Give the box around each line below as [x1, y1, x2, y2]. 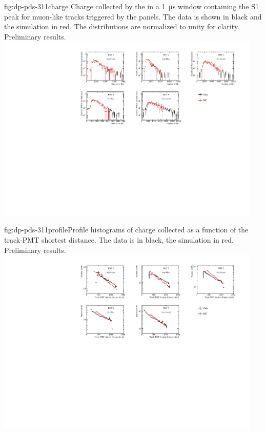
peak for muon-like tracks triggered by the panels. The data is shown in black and [4, 11, 262, 22]
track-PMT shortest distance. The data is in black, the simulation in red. [4, 234, 234, 245]
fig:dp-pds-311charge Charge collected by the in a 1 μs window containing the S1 [4, 1, 259, 11]
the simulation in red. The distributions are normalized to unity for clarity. [4, 21, 240, 32]
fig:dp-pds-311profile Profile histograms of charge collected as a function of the [4, 224, 249, 235]
